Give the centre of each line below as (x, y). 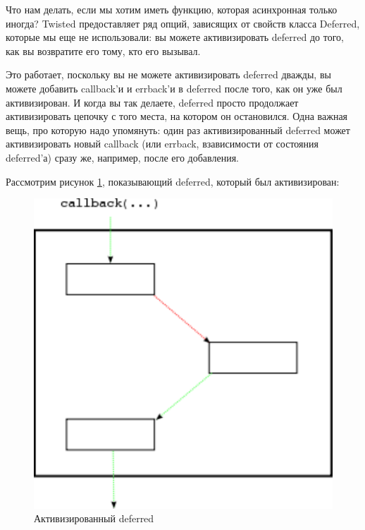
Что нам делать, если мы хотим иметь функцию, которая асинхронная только (172, 9)
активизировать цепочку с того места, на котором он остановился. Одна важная (177, 116)
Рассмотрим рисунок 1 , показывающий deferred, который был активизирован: (173, 181)
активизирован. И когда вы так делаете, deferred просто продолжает (152, 102)
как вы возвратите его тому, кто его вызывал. (103, 50)
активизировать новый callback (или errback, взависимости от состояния (162, 144)
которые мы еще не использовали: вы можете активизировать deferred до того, (175, 37)
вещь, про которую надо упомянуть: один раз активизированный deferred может (178, 130)
